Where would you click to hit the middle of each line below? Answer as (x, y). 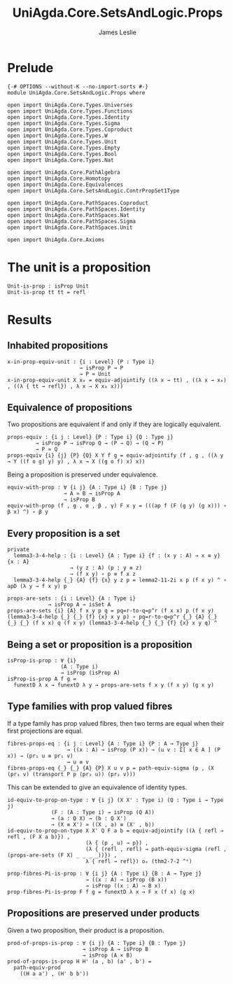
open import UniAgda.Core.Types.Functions (70, 111)
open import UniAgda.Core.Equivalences (65, 184)
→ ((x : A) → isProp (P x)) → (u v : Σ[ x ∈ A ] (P (143, 750)
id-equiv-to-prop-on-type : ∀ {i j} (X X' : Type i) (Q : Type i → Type (115, 800)
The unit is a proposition (79, 267)
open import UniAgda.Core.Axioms (56, 239)
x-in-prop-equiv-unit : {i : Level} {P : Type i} (81, 362)
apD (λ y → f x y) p (37, 586)
